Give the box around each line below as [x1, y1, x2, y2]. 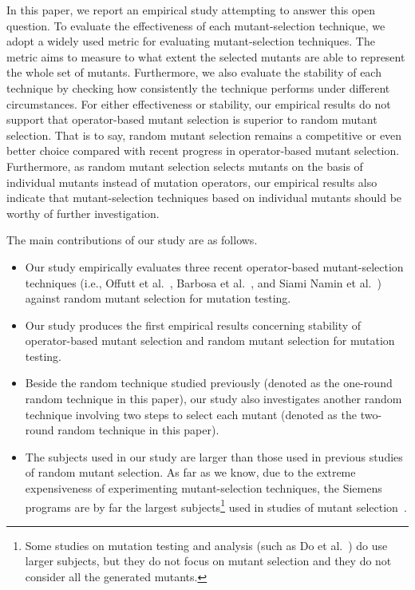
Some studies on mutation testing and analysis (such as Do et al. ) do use [25, 537, 388, 553]
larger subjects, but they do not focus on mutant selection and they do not [25, 552, 392, 569]
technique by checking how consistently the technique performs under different [6, 79, 390, 96]
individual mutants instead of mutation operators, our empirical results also [6, 173, 377, 190]
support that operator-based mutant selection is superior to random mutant [6, 111, 377, 128]
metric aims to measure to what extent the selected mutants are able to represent [6, 48, 405, 65]
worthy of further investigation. [6, 204, 160, 221]
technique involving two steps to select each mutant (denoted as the [25, 406, 357, 422]
